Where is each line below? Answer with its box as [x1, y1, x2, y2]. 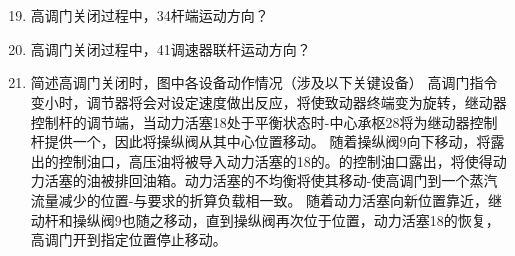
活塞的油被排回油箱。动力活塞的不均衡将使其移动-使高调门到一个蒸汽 [44, 170, 498, 191]
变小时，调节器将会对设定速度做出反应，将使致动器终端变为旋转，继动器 [30, 91, 507, 112]
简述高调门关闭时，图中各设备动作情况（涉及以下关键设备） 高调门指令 [30, 72, 498, 93]
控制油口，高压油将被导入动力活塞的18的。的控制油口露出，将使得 [58, 150, 493, 171]
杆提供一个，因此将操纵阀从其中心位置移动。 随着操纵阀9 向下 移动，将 [30, 131, 491, 152]
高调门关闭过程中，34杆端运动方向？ [30, 5, 269, 26]
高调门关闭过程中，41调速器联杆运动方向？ [30, 38, 311, 59]
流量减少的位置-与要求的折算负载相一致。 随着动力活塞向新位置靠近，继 [30, 189, 503, 210]
